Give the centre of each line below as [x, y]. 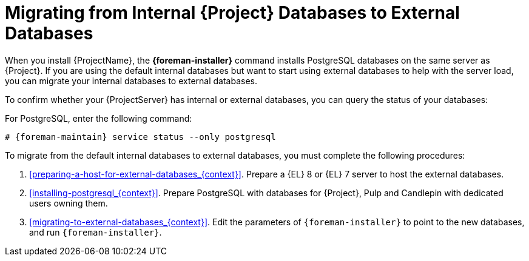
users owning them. [69, 203]
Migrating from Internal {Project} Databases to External [232, 13]
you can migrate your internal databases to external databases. [131, 81]
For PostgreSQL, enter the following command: [99, 118]
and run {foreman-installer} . [96, 232]
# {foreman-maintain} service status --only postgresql [140, 137]
